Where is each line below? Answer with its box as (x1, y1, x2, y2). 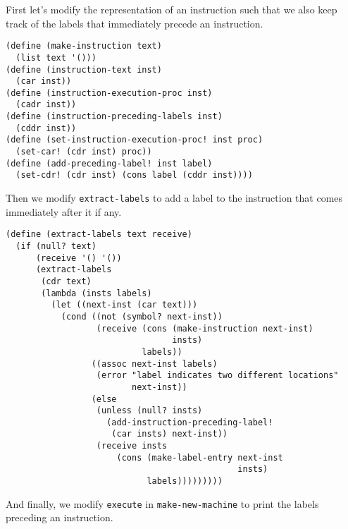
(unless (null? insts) (96, 406, 203, 416)
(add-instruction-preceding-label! (106, 417, 273, 427)
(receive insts (96, 441, 168, 451)
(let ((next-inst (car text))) (51, 300, 198, 310)
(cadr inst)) (15, 99, 77, 110)
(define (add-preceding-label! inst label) (6, 158, 213, 169)
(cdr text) (41, 276, 92, 286)
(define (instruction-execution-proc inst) (6, 87, 213, 98)
